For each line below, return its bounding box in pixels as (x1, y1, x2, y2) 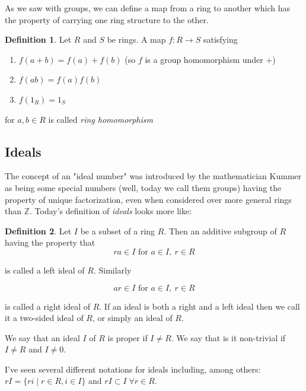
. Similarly (93, 263, 132, 276)
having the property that (5, 236, 95, 249)
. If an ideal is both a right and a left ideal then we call (99, 300, 300, 312)
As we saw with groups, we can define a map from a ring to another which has (5, 2, 291, 14)
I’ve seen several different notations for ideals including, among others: (5, 363, 261, 375)
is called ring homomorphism (48, 113, 153, 125)
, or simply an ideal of (92, 311, 173, 324)
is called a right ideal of (5, 300, 91, 312)
